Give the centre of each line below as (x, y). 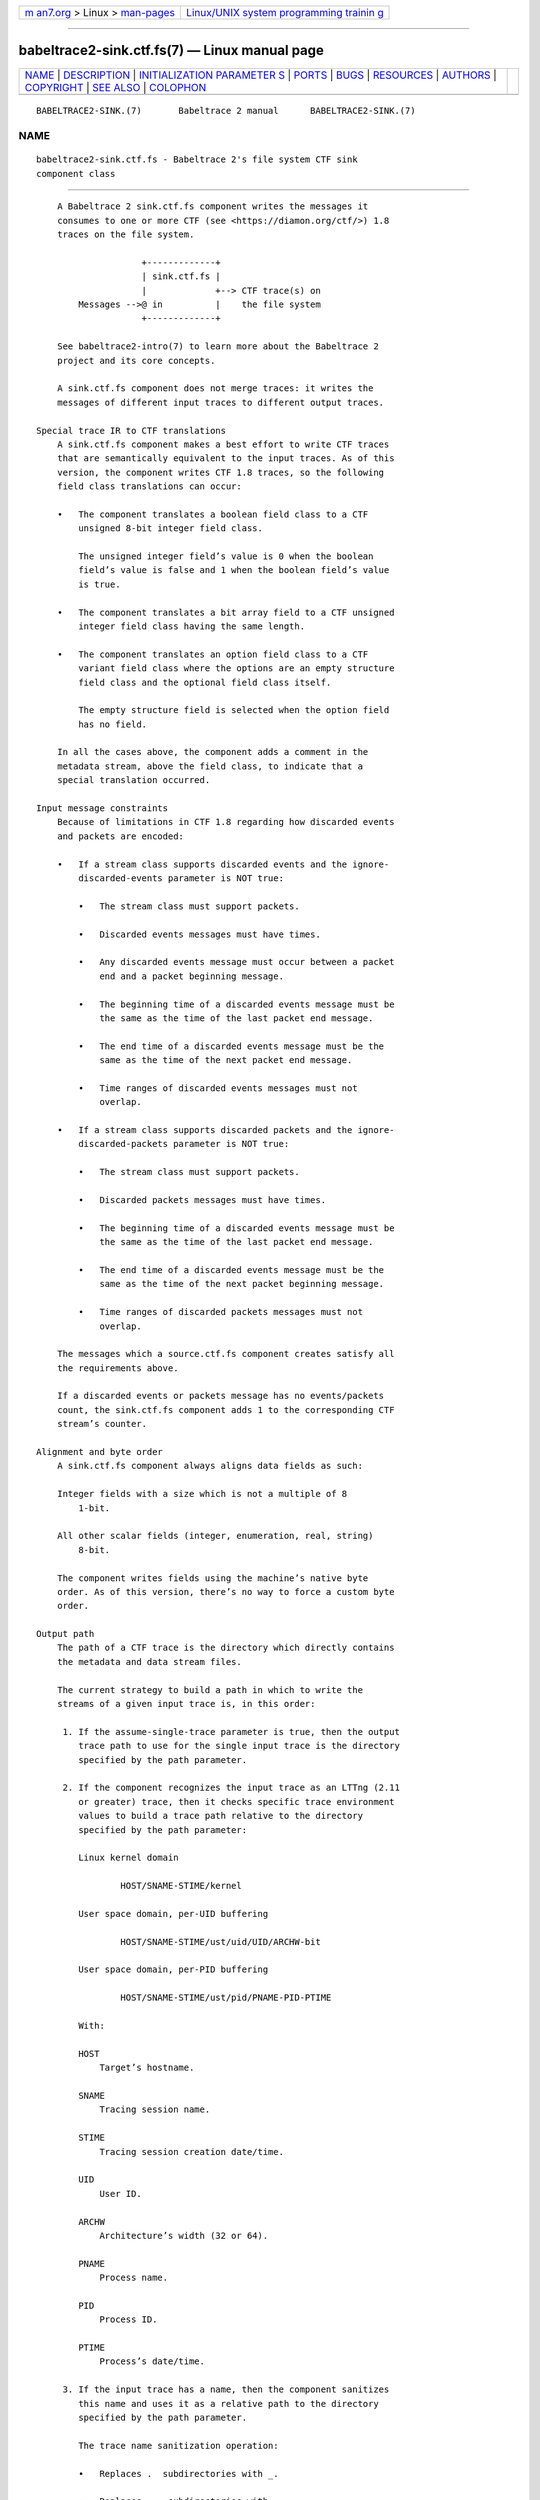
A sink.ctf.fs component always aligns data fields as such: (210, 1466)
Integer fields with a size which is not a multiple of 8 (202, 1494)
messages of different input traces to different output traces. (220, 402)
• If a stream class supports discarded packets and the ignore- (225, 1130)
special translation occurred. (133, 780)
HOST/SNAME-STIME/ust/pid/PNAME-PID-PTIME (226, 1998)
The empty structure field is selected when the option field (234, 710)
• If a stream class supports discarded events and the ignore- (223, 864)
